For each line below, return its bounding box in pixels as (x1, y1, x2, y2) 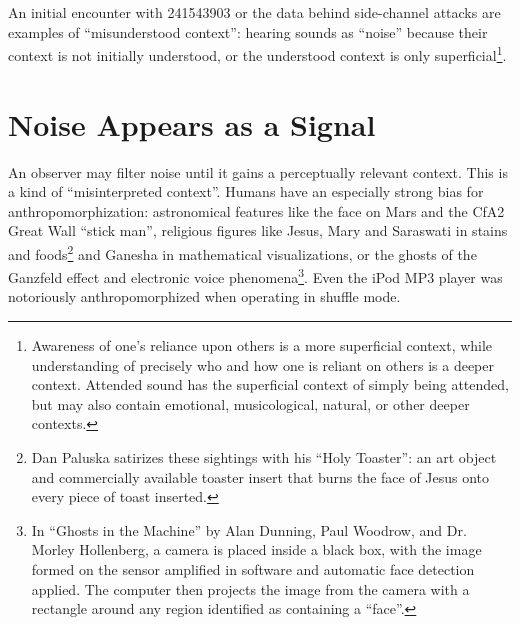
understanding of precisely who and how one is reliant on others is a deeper (31, 354, 494, 375)
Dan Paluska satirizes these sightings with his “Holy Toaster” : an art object (31, 447, 497, 467)
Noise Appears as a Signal (8, 103, 376, 144)
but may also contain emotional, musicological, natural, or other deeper (31, 393, 470, 414)
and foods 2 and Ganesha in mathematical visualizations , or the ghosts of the (8, 240, 477, 264)
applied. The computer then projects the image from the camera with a (31, 578, 470, 599)
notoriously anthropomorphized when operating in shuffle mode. (8, 286, 401, 307)
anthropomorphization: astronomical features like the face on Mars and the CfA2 (8, 200, 505, 221)
